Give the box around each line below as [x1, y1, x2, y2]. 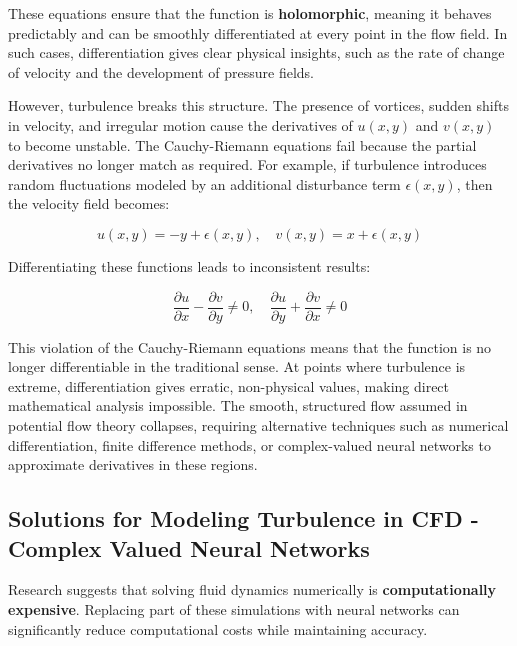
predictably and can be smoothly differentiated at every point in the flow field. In [8, 22, 508, 43]
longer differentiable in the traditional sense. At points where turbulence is [8, 356, 466, 377]
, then [456, 173, 493, 194]
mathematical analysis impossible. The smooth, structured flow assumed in [8, 395, 468, 416]
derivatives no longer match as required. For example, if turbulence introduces [8, 154, 487, 175]
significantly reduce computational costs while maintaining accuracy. [8, 618, 428, 639]
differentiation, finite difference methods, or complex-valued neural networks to [8, 434, 491, 455]
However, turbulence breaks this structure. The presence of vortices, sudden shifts [8, 95, 509, 116]
